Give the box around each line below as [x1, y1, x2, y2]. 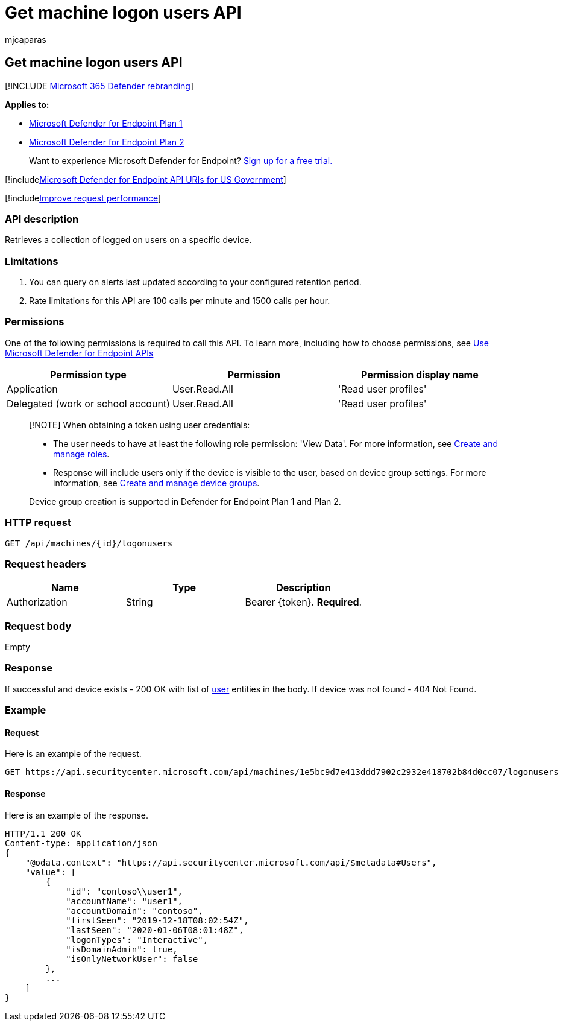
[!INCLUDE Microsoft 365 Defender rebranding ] [5, 80, 194, 91]
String [125, 596, 153, 609]
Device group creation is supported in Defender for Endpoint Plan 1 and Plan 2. [29, 496, 341, 507]
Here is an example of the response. [5, 809, 149, 820]
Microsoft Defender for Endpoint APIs [5, 347, 154, 358]
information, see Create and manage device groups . [53, 477, 260, 488]
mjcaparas [5, 34, 46, 45]
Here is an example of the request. [5, 749, 142, 759]
